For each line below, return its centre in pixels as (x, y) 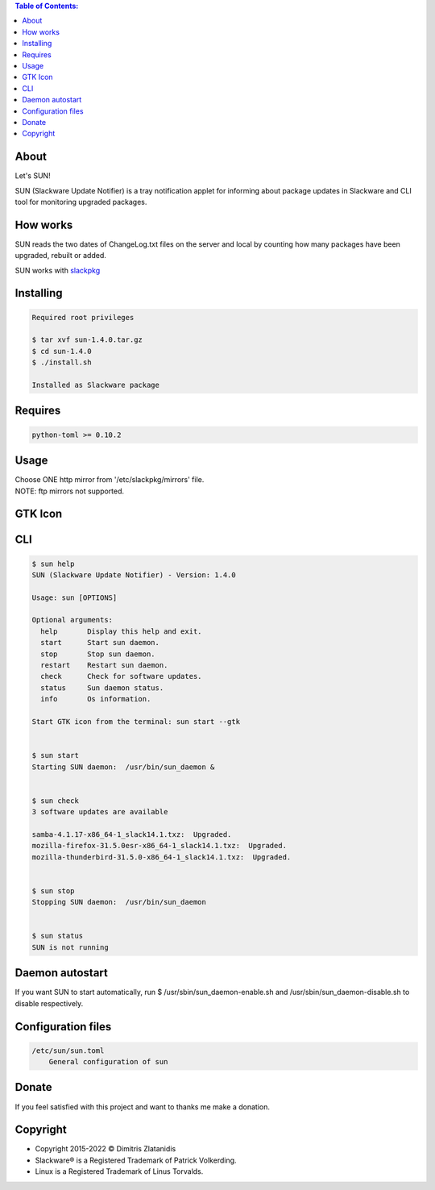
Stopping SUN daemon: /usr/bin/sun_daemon (119, 902)
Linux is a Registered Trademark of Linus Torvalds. (119, 1171)
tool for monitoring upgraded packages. (81, 202)
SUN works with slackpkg (58, 270)
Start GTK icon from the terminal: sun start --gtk (136, 721)
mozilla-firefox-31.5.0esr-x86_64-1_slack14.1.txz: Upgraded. (159, 846)
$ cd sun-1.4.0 (62, 351)
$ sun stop (53, 890)
